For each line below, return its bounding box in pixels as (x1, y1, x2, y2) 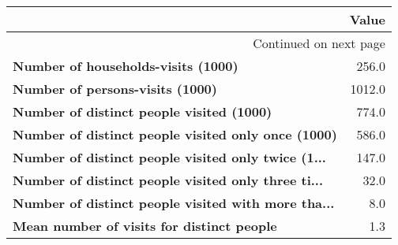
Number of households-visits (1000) (13, 57, 238, 75)
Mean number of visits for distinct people (13, 217, 277, 235)
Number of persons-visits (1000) (13, 80, 217, 98)
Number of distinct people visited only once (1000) (13, 125, 337, 143)
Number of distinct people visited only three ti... (13, 171, 324, 189)
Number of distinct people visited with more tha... (13, 194, 335, 212)
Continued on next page (253, 34, 385, 52)
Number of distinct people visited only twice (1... (13, 148, 326, 166)
